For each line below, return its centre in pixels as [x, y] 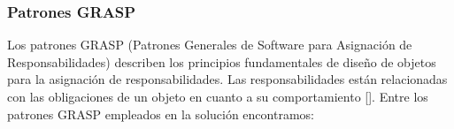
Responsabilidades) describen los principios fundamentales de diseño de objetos [222, 61]
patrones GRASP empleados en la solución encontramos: [161, 114]
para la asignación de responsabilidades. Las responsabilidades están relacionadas [227, 79]
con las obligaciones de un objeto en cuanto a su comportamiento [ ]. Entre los [218, 96]
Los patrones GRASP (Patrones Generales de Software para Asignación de [210, 45]
